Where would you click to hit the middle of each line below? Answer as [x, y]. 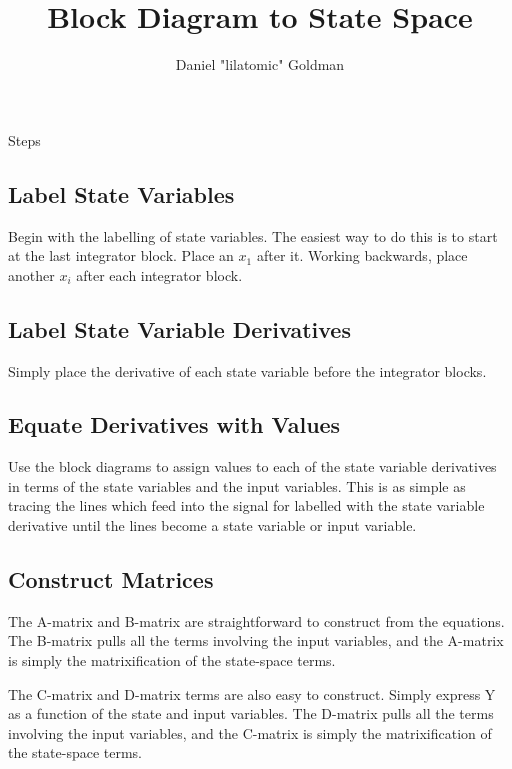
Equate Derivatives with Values [174, 424]
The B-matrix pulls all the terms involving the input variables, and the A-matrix [256, 640]
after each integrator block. [159, 274]
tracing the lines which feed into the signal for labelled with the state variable [246, 505]
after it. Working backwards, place [362, 255]
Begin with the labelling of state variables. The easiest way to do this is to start [253, 235]
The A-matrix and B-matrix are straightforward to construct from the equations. [256, 620]
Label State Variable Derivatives [179, 328]
